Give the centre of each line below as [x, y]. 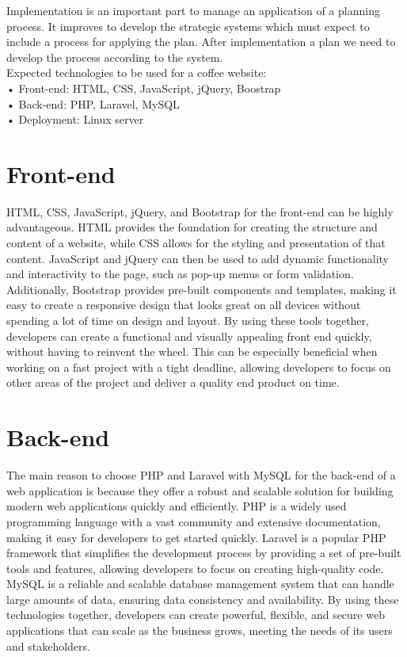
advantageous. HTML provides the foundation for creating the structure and [192, 227]
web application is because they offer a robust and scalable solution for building [200, 490]
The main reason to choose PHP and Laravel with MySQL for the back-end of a [201, 475]
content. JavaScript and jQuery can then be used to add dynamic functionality [198, 258]
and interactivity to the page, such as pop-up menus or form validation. [180, 274]
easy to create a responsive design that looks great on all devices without [184, 305]
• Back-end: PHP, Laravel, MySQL [93, 103]
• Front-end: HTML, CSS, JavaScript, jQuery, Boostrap [144, 88]
